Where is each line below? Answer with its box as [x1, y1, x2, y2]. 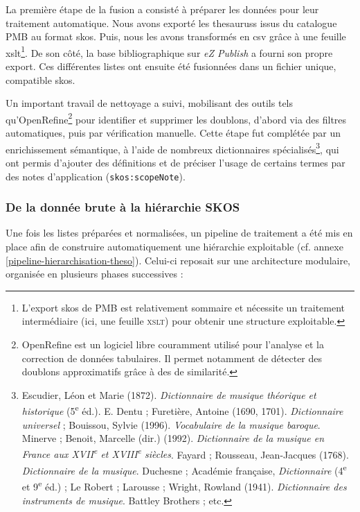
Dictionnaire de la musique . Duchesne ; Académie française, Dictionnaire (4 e [21, 461, 347, 477]
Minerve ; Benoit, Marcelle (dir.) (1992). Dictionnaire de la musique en [21, 431, 325, 445]
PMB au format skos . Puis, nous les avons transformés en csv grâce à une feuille [6, 29, 346, 44]
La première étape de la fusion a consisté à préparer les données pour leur [6, 2, 319, 16]
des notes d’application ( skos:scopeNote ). [6, 169, 186, 183]
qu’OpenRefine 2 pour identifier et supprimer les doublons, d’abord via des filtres [6, 110, 347, 126]
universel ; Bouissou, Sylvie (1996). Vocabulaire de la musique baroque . [21, 417, 321, 432]
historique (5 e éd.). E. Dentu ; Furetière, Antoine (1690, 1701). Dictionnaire [21, 402, 343, 418]
